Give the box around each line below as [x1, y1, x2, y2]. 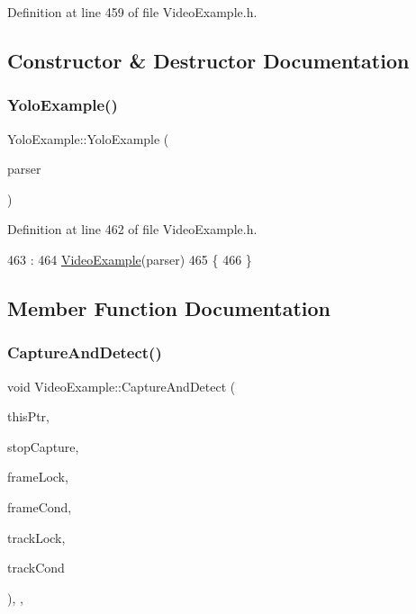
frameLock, [7, 467, 68, 486]
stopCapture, [7, 437, 79, 456]
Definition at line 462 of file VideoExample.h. [7, 220, 258, 239]
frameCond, [7, 497, 72, 516]
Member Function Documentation [7, 293, 331, 321]
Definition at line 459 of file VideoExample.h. [7, 3, 258, 21]
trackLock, [7, 528, 66, 546]
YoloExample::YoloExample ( [7, 129, 169, 148]
